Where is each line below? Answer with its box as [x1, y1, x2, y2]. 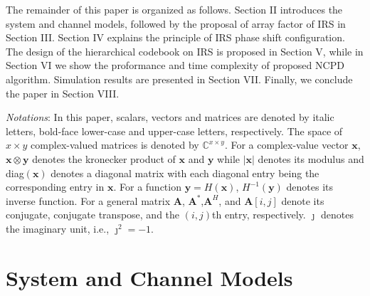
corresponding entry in [6, 179, 105, 194]
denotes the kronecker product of [32, 151, 176, 166]
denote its [281, 193, 324, 208]
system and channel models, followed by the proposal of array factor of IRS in [6, 16, 346, 31]
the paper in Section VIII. [6, 85, 120, 100]
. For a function [113, 179, 181, 194]
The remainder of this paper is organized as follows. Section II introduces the [6, 2, 343, 16]
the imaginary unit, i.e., [6, 221, 110, 236]
